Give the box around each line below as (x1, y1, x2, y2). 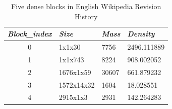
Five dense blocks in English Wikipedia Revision (11, 1, 161, 11)
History (75, 11, 98, 21)
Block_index (8, 28, 52, 39)
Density (127, 28, 155, 39)
